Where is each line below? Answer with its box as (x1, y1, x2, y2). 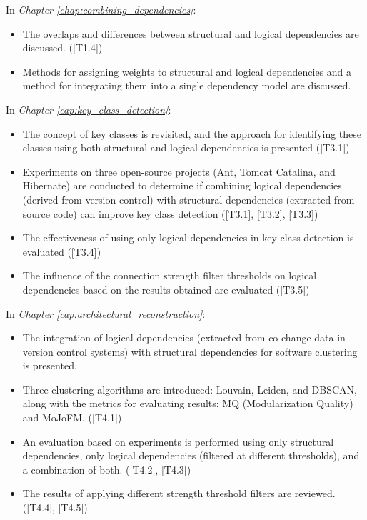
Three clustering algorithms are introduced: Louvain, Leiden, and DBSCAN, (22, 381, 358, 396)
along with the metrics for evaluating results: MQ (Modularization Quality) (22, 396, 353, 411)
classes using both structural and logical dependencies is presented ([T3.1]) (22, 140, 350, 155)
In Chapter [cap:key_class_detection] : (6, 101, 171, 116)
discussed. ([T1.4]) (22, 40, 103, 55)
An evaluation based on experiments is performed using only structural (22, 434, 334, 449)
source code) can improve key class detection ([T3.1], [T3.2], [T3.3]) (22, 206, 318, 221)
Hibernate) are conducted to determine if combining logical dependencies (22, 178, 342, 193)
